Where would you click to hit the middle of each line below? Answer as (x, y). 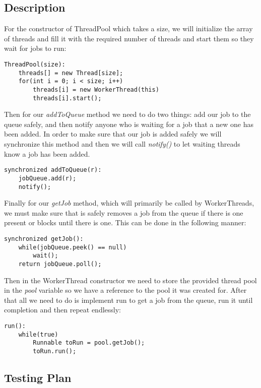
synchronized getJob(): (44, 239)
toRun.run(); (55, 351)
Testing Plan (38, 377)
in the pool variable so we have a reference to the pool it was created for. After (125, 290)
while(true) (38, 334)
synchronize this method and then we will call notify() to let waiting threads (122, 144)
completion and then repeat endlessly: (62, 310)
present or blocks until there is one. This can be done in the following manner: (125, 222)
